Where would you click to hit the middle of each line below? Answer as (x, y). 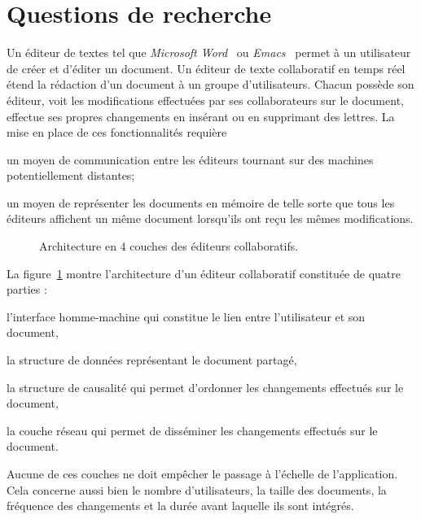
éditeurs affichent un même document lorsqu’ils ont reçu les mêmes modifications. (210, 218)
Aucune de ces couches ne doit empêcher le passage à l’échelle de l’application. (202, 473)
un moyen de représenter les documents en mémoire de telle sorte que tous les (201, 202)
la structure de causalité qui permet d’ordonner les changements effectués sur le (205, 387)
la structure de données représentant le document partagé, (152, 360)
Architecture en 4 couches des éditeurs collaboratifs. (169, 246)
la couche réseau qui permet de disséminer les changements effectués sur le (192, 430)
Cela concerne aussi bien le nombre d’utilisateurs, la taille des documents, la (197, 489)
